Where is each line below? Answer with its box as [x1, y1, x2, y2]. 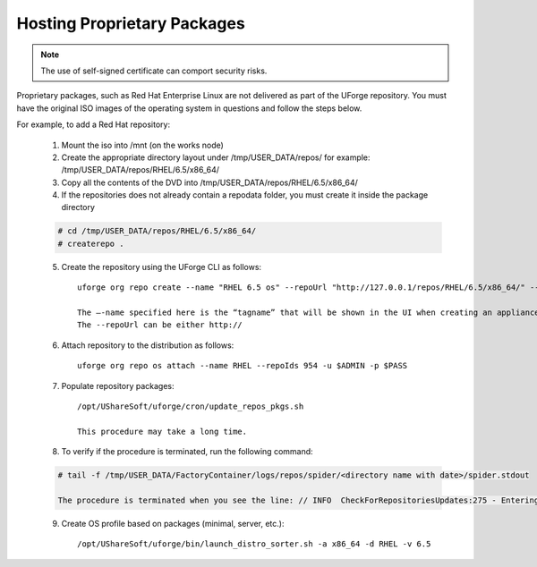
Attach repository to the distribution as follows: [61, 340, 234, 351]
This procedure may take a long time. [77, 426, 248, 436]
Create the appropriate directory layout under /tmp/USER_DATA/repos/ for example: [61, 152, 371, 163]
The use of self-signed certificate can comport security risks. [40, 65, 268, 76]
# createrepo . [57, 238, 124, 249]
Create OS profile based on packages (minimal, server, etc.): [61, 518, 285, 529]
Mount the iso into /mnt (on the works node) [61, 140, 224, 150]
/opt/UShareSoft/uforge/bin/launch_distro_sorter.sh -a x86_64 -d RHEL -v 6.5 [77, 539, 431, 549]
